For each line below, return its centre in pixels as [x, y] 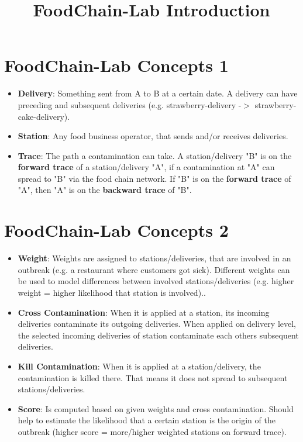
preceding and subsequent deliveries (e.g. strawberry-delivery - [130, 104]
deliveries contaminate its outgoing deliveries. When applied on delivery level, [157, 324]
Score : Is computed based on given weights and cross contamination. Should [156, 408]
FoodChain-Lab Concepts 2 [116, 230]
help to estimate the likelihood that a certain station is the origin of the [147, 420]
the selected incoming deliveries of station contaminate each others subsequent [158, 335]
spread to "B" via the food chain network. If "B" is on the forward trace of [154, 178]
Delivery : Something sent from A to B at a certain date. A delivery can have [158, 93]
